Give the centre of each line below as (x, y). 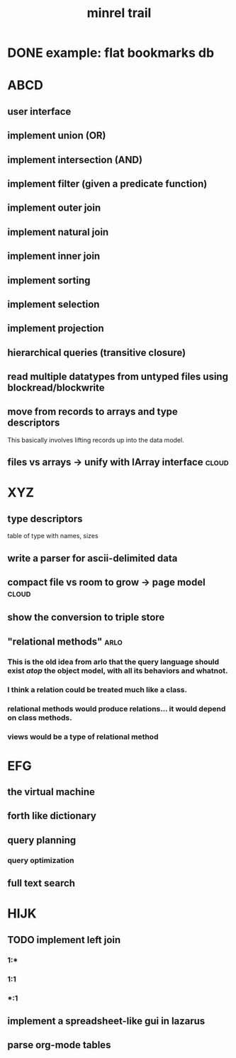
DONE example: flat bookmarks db (111, 53)
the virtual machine (51, 792)
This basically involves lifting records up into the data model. (96, 440)
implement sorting (49, 280)
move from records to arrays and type (93, 412)
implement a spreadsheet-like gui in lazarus (106, 1021)
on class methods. (40, 718)
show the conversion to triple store (86, 617)
